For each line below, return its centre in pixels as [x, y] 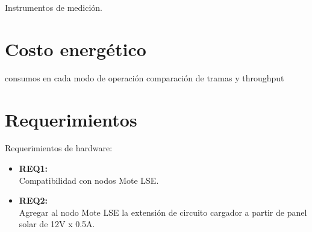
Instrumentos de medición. [54, 7]
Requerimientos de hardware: [59, 148]
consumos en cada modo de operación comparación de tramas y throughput [145, 77]
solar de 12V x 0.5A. [57, 224]
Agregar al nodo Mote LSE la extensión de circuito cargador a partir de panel [163, 212]
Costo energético [76, 49]
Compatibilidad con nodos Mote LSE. [89, 180]
